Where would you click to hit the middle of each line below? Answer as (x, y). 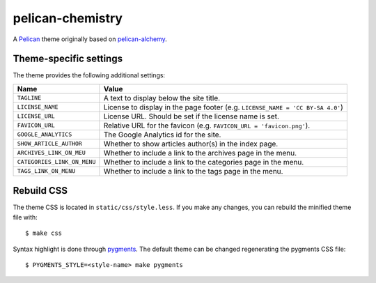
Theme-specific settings (68, 59)
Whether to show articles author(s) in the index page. (191, 144)
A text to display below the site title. (162, 98)
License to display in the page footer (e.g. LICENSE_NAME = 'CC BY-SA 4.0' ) (224, 107)
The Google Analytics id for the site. (162, 135)
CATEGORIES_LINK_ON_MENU (56, 162)
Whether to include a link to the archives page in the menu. (200, 153)
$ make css (44, 233)
